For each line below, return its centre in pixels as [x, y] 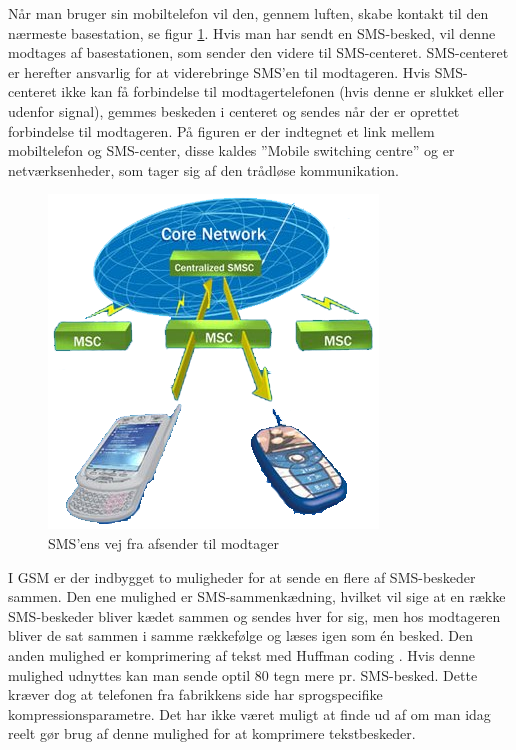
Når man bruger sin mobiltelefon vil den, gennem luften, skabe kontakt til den [248, 13]
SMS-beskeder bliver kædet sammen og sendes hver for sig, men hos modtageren [254, 615]
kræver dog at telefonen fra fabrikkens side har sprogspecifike [195, 694]
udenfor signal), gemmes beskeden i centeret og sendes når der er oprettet [234, 110]
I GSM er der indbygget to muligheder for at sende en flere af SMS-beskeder [242, 576]
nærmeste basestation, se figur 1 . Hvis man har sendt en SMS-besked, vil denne [252, 32]
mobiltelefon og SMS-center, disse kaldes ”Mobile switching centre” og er [231, 150]
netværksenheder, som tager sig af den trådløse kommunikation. [203, 169]
